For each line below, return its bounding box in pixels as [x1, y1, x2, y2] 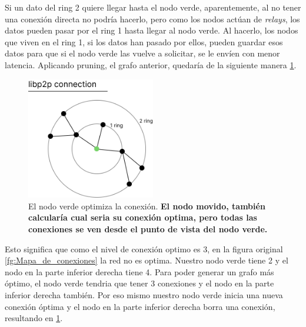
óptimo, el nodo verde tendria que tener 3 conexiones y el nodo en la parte [5, 277, 274, 289]
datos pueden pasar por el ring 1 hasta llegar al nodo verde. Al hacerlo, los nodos [5, 24, 298, 36]
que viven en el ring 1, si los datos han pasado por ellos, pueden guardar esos [5, 35, 283, 48]
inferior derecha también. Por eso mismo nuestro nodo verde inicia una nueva [5, 289, 283, 301]
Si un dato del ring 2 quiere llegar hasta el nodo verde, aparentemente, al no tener [5, 1, 301, 13]
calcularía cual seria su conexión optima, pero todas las [28, 211, 257, 223]
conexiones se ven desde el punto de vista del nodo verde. [28, 223, 268, 235]
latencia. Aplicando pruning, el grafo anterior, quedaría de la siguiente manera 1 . [5, 58, 297, 71]
